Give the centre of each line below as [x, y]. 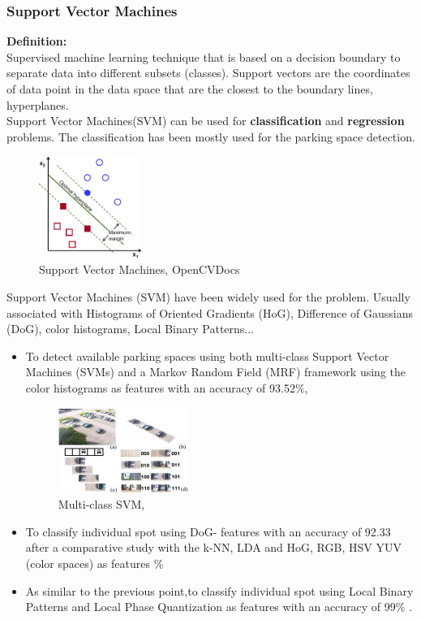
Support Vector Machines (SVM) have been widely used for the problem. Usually [208, 297]
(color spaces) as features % [95, 564]
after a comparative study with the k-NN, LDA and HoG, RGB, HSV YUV [213, 547]
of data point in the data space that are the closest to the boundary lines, [190, 89]
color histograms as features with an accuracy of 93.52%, [167, 388]
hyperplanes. [38, 104]
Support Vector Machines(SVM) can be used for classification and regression [206, 121]
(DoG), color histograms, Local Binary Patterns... [131, 329]
